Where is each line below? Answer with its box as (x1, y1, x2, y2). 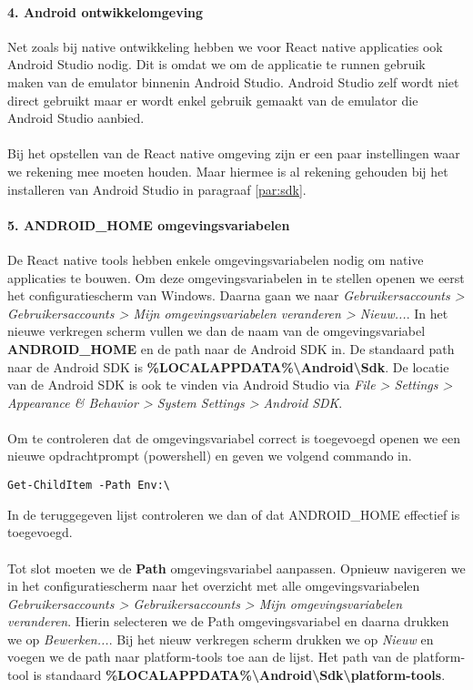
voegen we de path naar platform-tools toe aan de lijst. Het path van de (7, 647, 409, 666)
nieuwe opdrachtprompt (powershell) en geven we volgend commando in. (7, 446, 412, 465)
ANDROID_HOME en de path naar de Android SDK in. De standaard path (7, 339, 455, 358)
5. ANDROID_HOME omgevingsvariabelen (7, 215, 290, 234)
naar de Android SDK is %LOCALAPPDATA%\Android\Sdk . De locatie (7, 357, 449, 376)
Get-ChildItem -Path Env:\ (7, 479, 170, 492)
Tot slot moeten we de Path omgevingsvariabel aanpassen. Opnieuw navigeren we (7, 558, 466, 577)
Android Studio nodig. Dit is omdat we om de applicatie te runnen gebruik (7, 55, 426, 74)
